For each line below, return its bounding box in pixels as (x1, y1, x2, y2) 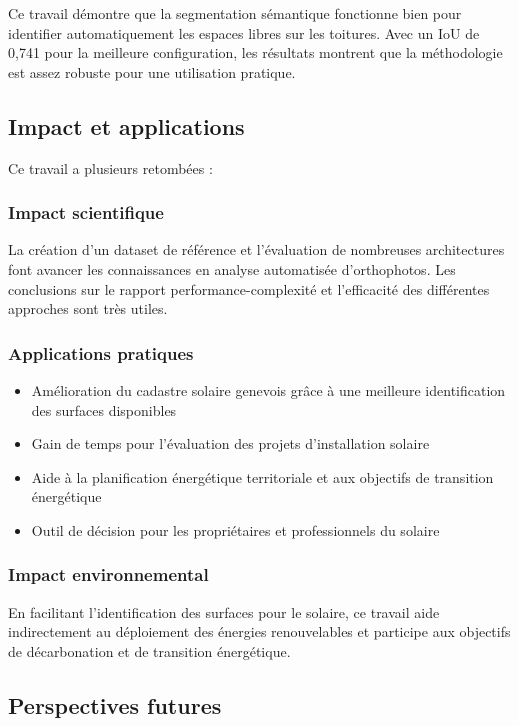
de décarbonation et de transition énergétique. (8, 640, 291, 661)
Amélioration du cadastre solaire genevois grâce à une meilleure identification (31, 379, 506, 400)
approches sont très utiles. (8, 298, 168, 319)
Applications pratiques (8, 340, 194, 365)
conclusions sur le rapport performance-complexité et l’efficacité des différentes (8, 278, 490, 299)
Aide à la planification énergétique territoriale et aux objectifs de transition (31, 466, 494, 487)
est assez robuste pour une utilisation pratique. (8, 61, 296, 82)
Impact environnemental (8, 562, 209, 587)
